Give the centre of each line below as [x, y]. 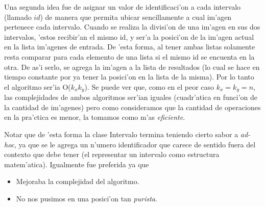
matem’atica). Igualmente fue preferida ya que [77, 164]
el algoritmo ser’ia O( [38, 86]
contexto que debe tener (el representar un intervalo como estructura [112, 154]
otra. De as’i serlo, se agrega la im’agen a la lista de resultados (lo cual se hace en [132, 67]
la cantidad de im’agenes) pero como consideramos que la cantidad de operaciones [132, 107]
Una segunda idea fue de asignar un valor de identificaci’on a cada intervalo [123, 7]
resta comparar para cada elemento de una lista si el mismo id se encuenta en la [129, 56]
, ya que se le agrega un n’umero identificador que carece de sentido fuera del [135, 144]
